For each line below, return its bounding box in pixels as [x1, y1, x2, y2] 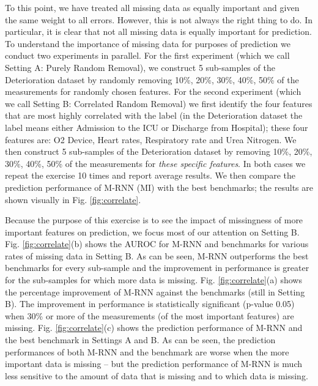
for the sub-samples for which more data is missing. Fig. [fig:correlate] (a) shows [5, 273, 302, 286]
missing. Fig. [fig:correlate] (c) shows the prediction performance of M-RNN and [5, 321, 303, 334]
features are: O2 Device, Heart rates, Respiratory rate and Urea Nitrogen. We [5, 133, 297, 146]
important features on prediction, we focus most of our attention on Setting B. [5, 225, 300, 238]
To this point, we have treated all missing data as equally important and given [5, 1, 300, 13]
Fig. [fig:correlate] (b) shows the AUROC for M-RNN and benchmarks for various [5, 237, 309, 250]
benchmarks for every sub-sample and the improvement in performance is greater [5, 261, 309, 274]
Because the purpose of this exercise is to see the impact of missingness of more [5, 213, 303, 226]
